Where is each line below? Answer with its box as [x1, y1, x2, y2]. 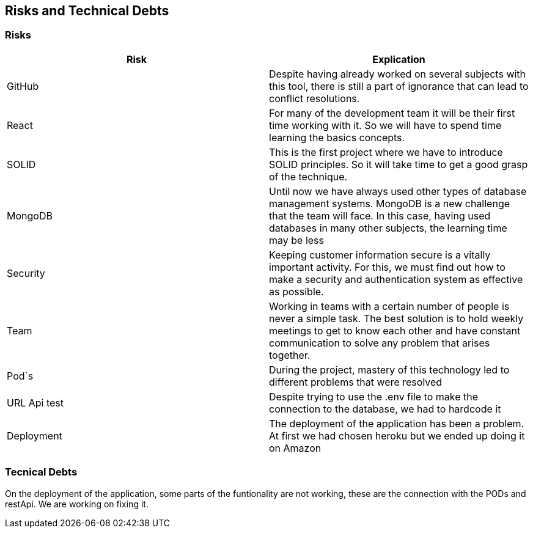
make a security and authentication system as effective [269, 273, 523, 285]
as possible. [269, 285, 324, 298]
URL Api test [7, 396, 64, 409]
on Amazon [269, 441, 322, 454]
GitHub [7, 79, 39, 92]
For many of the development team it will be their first [269, 106, 515, 119]
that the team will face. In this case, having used [269, 209, 491, 222]
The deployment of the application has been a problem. [269, 417, 524, 430]
